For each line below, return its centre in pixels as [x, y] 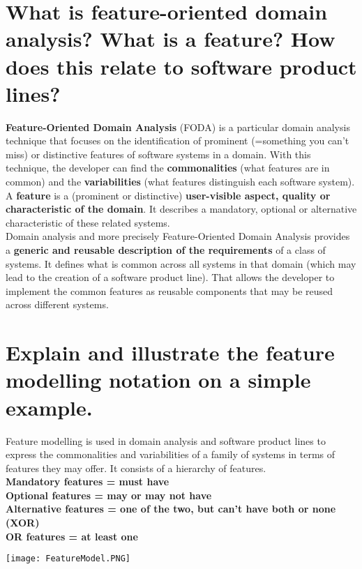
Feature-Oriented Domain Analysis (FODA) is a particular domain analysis [178, 127]
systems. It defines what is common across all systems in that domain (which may [181, 263]
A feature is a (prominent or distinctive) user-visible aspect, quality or [168, 195]
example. [49, 407]
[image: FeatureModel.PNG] [68, 559]
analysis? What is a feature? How [171, 39]
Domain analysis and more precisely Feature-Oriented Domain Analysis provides [178, 236]
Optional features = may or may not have [109, 495]
